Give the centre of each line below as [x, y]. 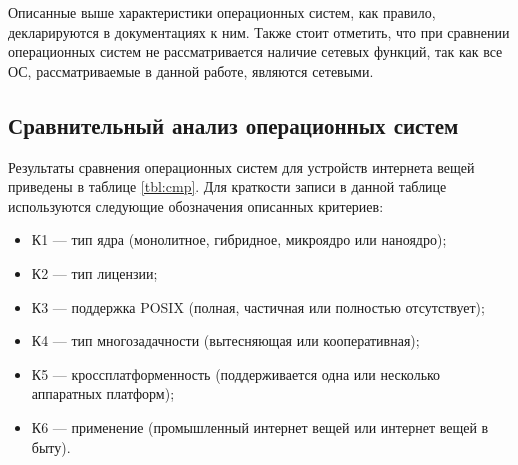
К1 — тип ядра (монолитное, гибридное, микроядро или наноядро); [239, 239]
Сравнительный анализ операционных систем [233, 124]
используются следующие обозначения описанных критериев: [196, 205]
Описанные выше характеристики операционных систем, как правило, [222, 12]
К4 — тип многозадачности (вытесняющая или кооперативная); [225, 340]
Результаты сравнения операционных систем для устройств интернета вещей [241, 166]
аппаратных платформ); [103, 393]
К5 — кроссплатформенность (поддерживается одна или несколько [236, 373]
